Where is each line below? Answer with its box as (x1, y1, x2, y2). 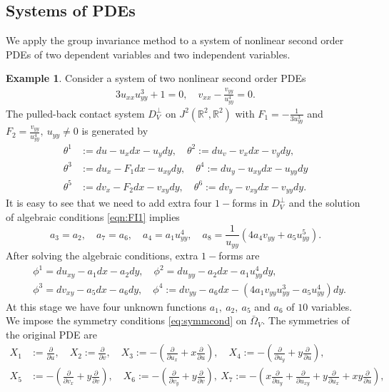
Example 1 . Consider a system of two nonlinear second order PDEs (6, 71, 306, 86)
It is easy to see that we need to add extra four (6, 195, 212, 210)
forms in (232, 195, 268, 210)
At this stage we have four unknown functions (6, 299, 207, 314)
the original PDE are (6, 326, 97, 341)
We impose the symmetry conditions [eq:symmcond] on (6, 313, 247, 328)
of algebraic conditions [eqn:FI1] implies (6, 209, 180, 224)
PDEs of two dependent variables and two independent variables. (6, 46, 291, 61)
